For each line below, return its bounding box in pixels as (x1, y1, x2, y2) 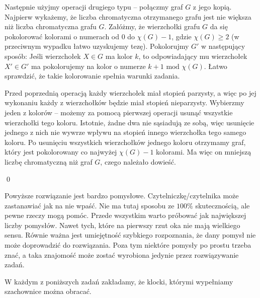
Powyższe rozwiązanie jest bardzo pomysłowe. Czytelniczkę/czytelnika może (5, 190, 239, 201)
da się (210, 21, 228, 32)
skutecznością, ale (195, 200, 250, 210)
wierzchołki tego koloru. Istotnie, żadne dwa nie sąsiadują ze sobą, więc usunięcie (5, 117, 254, 127)
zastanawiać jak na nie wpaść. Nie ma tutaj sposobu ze (5, 200, 175, 210)
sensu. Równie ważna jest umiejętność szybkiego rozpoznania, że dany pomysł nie (5, 230, 256, 240)
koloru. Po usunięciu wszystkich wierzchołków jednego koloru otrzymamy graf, (5, 136, 246, 147)
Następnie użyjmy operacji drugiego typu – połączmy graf (5, 2, 183, 12)
